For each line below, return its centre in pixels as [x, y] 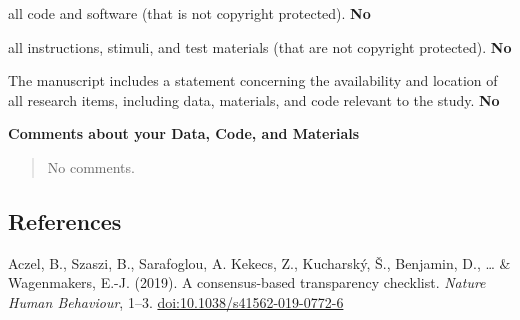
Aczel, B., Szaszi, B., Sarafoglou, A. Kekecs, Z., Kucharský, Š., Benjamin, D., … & [259, 262]
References [65, 220]
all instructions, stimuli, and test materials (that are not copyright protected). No [260, 46]
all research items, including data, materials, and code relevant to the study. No [254, 99]
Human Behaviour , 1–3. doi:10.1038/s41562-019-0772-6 [176, 301]
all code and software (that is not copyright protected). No [189, 13]
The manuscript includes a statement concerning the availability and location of [253, 80]
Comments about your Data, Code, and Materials [184, 133]
